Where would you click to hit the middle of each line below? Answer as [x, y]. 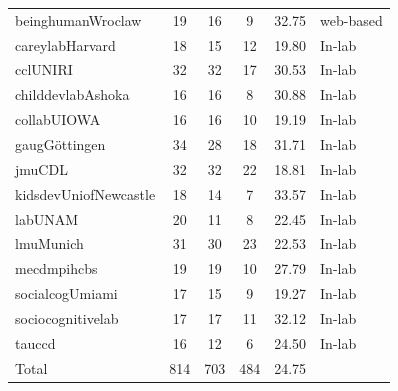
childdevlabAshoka [72, 94]
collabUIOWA [58, 119]
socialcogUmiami [66, 293]
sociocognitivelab [67, 317]
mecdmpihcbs [56, 268]
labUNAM [47, 218]
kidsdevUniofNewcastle [85, 193]
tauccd [35, 342]
